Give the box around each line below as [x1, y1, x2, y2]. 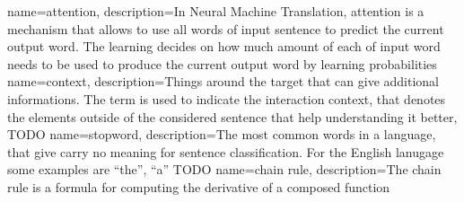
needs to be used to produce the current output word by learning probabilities [7, 54, 437, 73]
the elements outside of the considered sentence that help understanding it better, [7, 107, 458, 126]
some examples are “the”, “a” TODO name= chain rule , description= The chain [7, 160, 442, 179]
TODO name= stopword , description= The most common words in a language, [7, 125, 436, 144]
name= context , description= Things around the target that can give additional [7, 72, 439, 91]
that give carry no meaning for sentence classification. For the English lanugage [7, 142, 444, 161]
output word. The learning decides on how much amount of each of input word [7, 37, 441, 56]
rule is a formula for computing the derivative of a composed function [7, 177, 390, 196]
